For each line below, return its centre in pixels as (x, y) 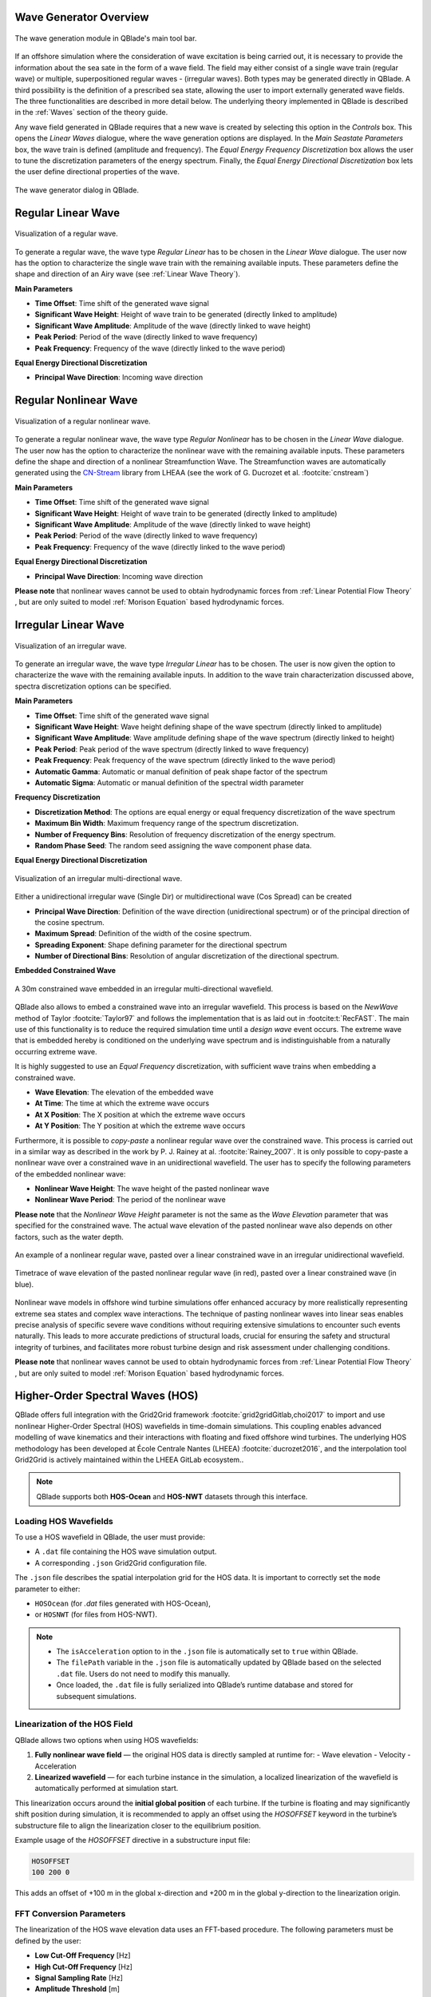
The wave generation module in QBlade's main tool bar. (106, 38)
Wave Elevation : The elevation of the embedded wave (124, 1092)
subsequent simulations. (97, 1696)
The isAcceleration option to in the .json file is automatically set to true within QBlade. (207, 1652)
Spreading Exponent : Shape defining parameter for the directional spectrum (161, 945)
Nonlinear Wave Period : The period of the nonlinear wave (130, 1200)
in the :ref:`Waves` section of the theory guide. (91, 113)
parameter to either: (47, 1589)
